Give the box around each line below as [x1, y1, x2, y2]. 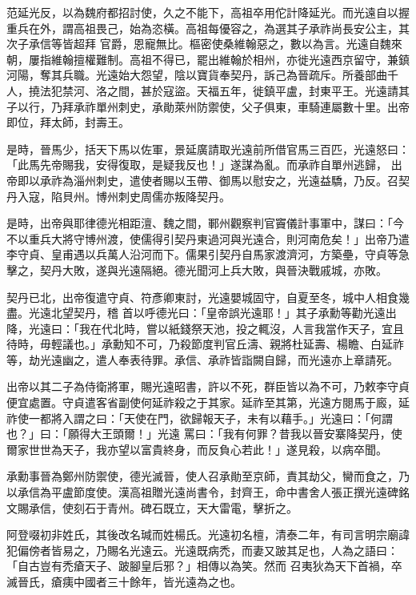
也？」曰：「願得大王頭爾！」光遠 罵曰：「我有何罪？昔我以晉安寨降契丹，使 [6, 425, 402, 442]
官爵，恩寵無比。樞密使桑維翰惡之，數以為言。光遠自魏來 [99, 35, 402, 52]
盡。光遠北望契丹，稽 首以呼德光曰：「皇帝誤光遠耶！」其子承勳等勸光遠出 [6, 304, 397, 321]
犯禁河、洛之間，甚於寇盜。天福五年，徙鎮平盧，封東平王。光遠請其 [50, 82, 410, 98]
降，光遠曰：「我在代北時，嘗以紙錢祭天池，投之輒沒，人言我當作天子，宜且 [6, 320, 404, 336]
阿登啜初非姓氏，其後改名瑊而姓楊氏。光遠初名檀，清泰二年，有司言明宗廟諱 [6, 526, 410, 543]
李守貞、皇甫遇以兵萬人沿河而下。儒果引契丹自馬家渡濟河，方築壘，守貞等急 [6, 246, 410, 263]
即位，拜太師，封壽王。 [6, 114, 130, 131]
